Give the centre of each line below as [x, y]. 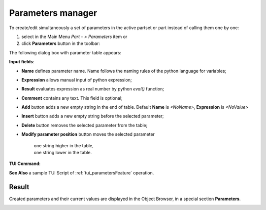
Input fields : [22, 62]
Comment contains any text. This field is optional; [72, 98]
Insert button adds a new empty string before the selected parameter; [93, 116]
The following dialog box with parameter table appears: [65, 52]
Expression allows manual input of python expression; [77, 80]
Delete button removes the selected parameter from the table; [84, 125]
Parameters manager [53, 13]
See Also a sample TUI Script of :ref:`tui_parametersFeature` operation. [82, 172]
